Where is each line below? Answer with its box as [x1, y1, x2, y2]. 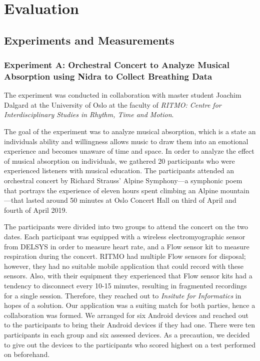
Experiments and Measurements [4, 32, 174, 48]
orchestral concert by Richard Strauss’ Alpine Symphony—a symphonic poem [4, 175, 242, 186]
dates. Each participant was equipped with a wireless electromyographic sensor [4, 231, 245, 242]
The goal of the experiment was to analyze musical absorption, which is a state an [4, 126, 256, 137]
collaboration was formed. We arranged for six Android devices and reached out [4, 309, 248, 320]
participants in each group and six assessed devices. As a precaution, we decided [4, 329, 250, 339]
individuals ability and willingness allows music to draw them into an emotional [4, 136, 248, 146]
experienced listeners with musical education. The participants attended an [4, 165, 234, 176]
